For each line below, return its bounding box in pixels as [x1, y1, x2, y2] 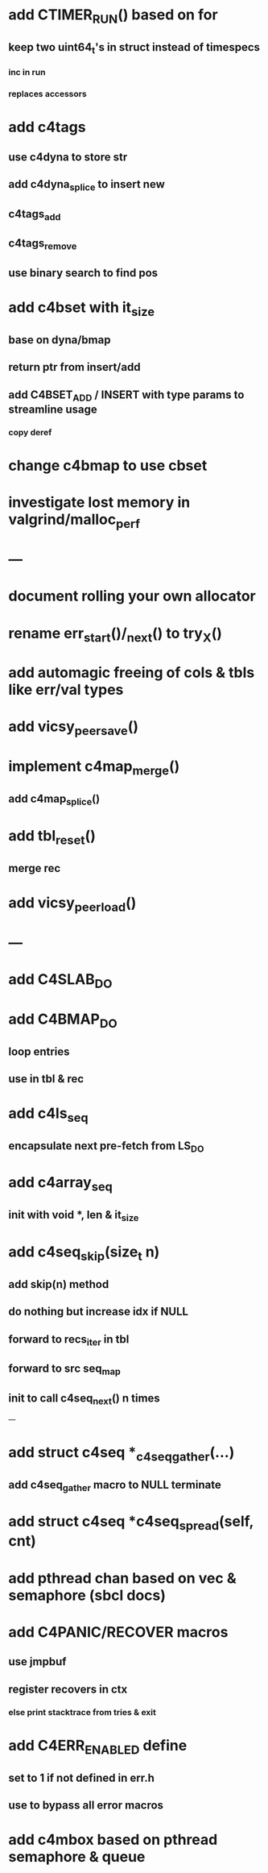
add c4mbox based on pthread [8, 1831, 218, 1849]
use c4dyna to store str [8, 150, 128, 164]
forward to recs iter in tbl [8, 1332, 130, 1348]
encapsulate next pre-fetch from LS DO [8, 1139, 204, 1155]
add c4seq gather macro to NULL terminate [8, 1477, 221, 1493]
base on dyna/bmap [8, 333, 111, 347]
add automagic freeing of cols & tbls [8, 663, 255, 682]
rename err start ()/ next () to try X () [8, 624, 223, 646]
